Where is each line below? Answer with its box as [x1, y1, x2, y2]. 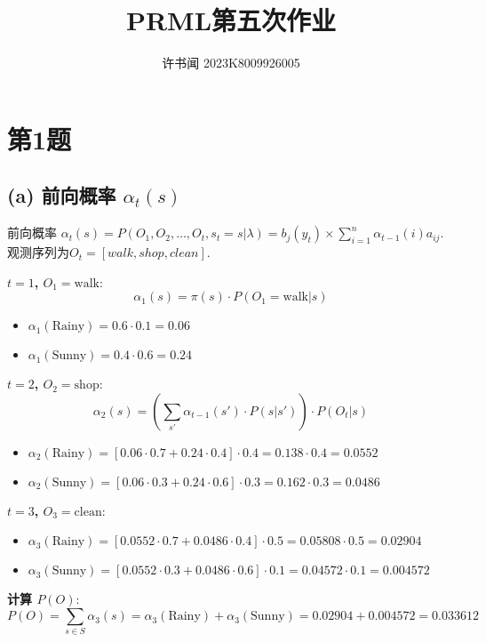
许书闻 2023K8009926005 [162, 53, 300, 72]
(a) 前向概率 [7, 181, 116, 209]
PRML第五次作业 [125, 2, 337, 38]
